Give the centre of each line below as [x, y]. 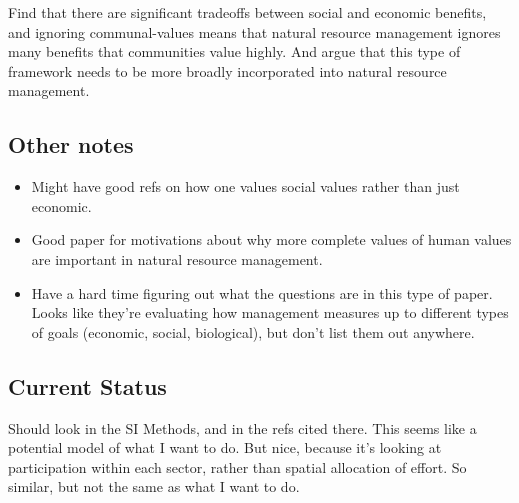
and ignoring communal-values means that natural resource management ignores [254, 31]
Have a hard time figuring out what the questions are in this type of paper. [262, 292]
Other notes [71, 144]
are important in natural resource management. [177, 258]
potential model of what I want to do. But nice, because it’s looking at [225, 447]
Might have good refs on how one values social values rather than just [245, 186]
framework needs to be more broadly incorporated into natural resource [227, 70]
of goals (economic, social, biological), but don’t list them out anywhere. [253, 331]
